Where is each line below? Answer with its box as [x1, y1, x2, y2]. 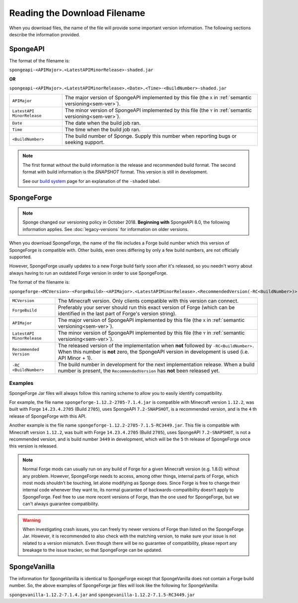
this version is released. [9, 443, 58, 449]
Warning [22, 517, 41, 523]
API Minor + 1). [58, 354, 92, 361]
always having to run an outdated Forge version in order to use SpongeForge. [9, 270, 168, 276]
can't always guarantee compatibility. [22, 501, 99, 507]
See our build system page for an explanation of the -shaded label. [22, 178, 161, 184]
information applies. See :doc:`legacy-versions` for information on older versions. [22, 226, 189, 232]
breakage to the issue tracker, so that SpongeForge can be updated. [22, 547, 162, 553]
